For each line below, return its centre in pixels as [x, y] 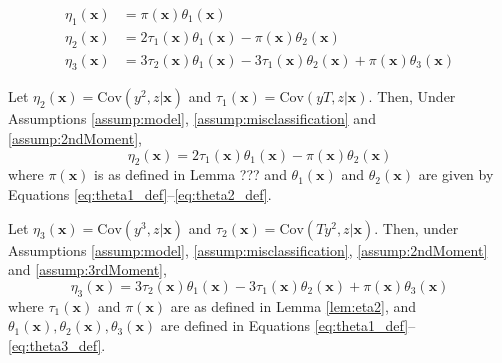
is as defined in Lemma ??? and [190, 174]
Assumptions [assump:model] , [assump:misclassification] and [192, 118]
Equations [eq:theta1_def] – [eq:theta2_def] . [140, 194]
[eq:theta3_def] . [57, 344]
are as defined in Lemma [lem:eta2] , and [293, 305]
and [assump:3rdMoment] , [87, 269]
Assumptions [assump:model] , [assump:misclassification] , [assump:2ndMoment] [248, 249]
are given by [456, 174]
